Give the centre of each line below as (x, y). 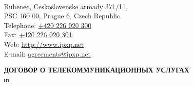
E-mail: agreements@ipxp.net (48, 53)
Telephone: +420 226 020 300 (48, 25)
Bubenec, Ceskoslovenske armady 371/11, (66, 6)
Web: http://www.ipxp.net (44, 44)
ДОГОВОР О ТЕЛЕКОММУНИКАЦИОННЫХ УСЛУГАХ (97, 70)
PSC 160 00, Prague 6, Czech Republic (62, 16)
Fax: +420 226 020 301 (38, 35)
